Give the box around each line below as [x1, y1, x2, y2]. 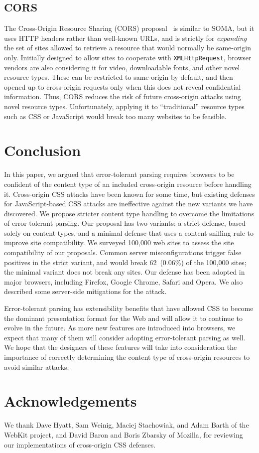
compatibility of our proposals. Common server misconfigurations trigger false [4, 247, 242, 258]
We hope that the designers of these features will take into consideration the [4, 342, 237, 352]
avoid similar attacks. [4, 361, 69, 372]
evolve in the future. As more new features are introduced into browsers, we [4, 322, 236, 333]
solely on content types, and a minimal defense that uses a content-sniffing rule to [4, 227, 254, 238]
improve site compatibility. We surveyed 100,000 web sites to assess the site [4, 237, 234, 248]
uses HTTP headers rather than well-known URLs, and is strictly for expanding [4, 32, 247, 43]
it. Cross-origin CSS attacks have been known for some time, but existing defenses [4, 188, 255, 199]
